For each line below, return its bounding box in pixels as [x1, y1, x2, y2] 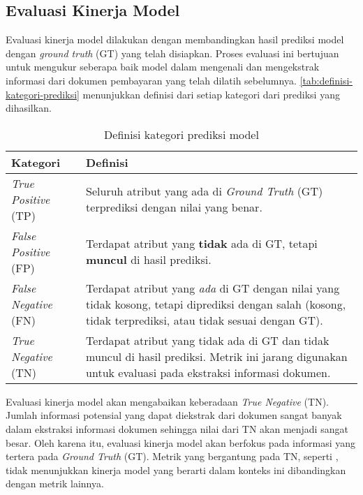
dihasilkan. [6, 101, 52, 115]
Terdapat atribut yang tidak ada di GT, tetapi [86, 235, 318, 252]
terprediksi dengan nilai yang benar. [86, 199, 262, 216]
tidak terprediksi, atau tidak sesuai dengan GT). [86, 311, 323, 328]
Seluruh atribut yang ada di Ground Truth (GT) [86, 183, 323, 200]
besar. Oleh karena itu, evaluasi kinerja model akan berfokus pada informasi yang [6, 435, 356, 450]
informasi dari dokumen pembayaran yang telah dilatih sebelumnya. [6, 73, 297, 87]
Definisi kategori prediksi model [104, 126, 259, 142]
